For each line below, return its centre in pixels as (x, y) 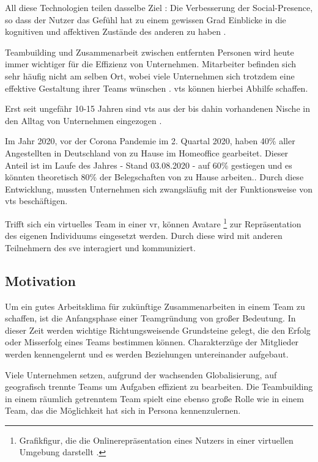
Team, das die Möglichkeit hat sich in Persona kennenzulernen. (123, 410)
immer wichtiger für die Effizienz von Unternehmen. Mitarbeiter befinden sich (151, 64)
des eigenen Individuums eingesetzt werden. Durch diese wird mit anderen (144, 236)
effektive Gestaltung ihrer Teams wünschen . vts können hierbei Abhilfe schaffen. (157, 88)
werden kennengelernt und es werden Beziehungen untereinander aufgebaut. (147, 354)
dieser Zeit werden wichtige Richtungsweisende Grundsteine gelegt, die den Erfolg (158, 330)
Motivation (40, 280)
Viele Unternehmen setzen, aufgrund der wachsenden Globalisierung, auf (141, 374)
